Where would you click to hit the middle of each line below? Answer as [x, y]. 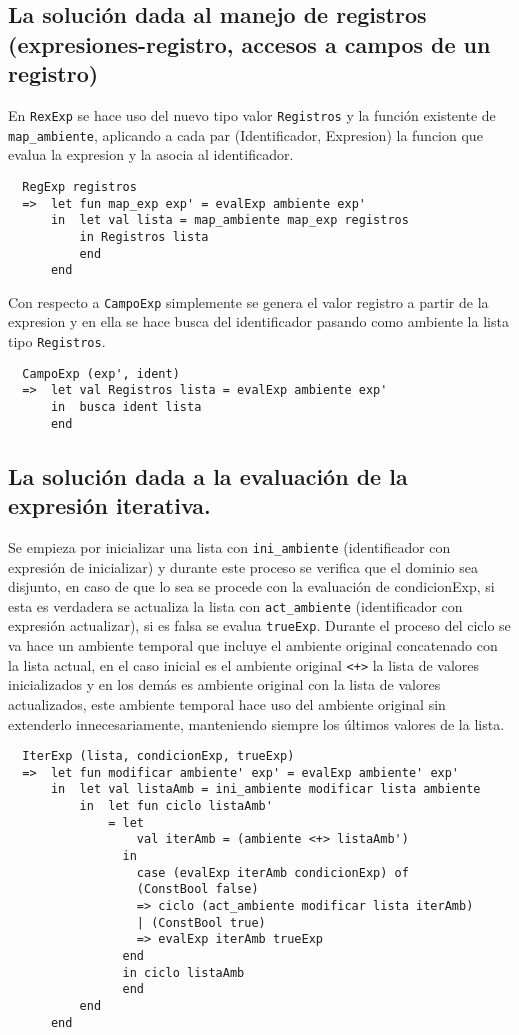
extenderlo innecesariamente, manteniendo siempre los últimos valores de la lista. [256, 723]
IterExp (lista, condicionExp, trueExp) [158, 756]
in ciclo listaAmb [183, 972]
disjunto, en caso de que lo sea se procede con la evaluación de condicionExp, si [251, 586]
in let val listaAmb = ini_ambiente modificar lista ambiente [265, 789]
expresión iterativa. [109, 505]
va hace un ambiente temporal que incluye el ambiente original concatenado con [253, 645]
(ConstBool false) [197, 889]
